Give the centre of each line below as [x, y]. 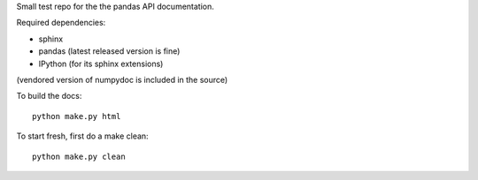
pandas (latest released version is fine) [109, 51]
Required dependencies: [61, 23]
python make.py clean [79, 156]
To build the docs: [49, 96]
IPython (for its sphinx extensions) [101, 64]
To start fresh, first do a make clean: [83, 136]
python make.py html [77, 116]
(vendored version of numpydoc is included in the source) [122, 79]
